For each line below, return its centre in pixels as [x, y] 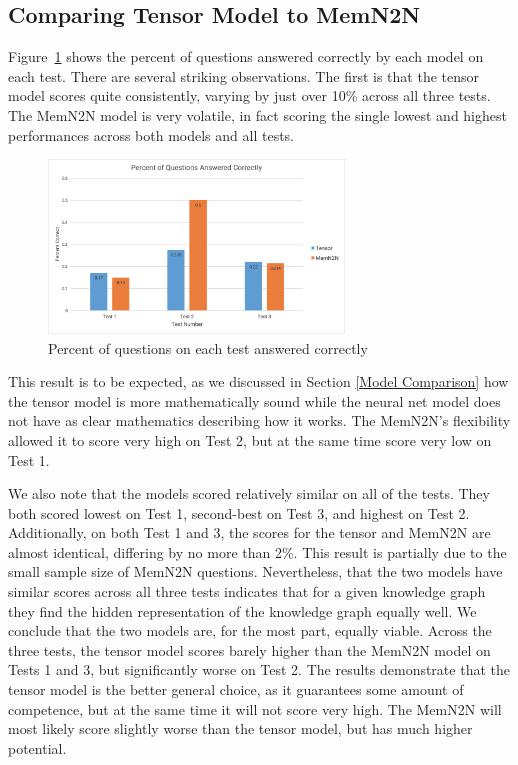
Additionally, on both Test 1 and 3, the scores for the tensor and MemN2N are [249, 532]
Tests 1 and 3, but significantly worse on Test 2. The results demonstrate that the [259, 669]
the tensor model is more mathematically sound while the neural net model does [254, 400]
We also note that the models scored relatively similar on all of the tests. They [249, 493]
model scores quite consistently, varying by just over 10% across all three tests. [249, 95]
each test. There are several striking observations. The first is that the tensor [244, 75]
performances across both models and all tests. [151, 134]
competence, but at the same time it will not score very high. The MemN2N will [255, 708]
